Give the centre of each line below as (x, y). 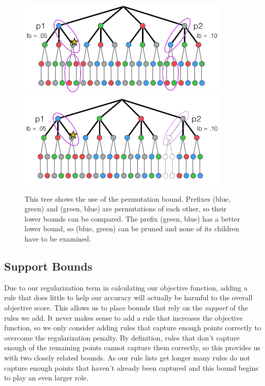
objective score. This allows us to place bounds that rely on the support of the (126, 307)
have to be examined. (58, 238)
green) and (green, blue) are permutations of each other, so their (126, 209)
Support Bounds (48, 266)
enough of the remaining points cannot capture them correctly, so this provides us (132, 347)
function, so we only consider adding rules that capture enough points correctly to (132, 328)
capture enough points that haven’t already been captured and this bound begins (131, 367)
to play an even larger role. (46, 378)
